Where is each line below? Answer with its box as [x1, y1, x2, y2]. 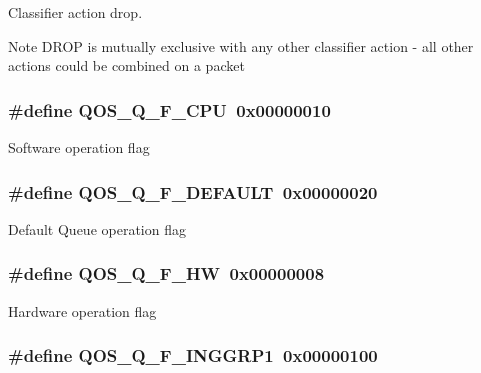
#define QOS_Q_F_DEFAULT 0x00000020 [8, 179, 378, 204]
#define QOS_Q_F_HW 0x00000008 [8, 261, 325, 286]
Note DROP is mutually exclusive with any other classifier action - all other [8, 35, 474, 56]
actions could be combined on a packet [8, 55, 245, 76]
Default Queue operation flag [8, 218, 186, 239]
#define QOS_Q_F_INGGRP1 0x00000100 [8, 343, 378, 368]
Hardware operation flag [8, 300, 157, 321]
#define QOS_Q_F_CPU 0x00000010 [8, 97, 331, 122]
